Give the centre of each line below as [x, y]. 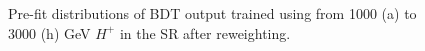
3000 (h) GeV [49, 32]
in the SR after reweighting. [205, 32]
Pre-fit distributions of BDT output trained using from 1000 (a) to [212, 13]
